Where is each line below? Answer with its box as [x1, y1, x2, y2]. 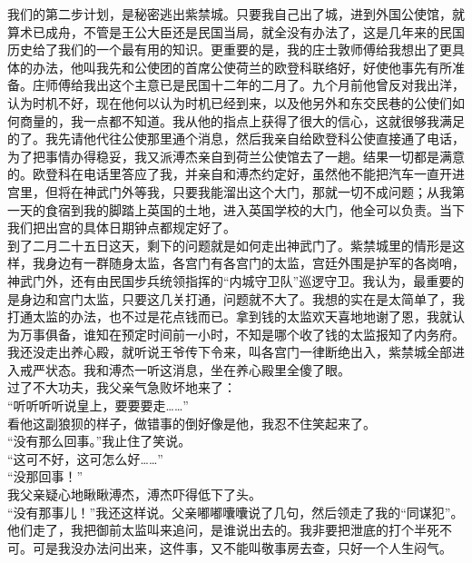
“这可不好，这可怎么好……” [7, 449, 163, 468]
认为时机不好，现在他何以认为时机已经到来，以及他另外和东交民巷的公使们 [7, 93, 452, 112]
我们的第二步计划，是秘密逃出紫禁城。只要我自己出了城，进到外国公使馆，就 [7, 5, 465, 23]
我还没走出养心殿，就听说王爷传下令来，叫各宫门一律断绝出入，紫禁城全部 [7, 342, 452, 361]
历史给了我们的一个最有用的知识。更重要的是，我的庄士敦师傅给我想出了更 [7, 40, 452, 59]
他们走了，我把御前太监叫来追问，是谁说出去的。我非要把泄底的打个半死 [7, 520, 439, 539]
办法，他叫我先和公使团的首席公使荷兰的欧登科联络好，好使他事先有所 [32, 57, 452, 76]
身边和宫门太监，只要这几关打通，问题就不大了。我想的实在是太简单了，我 [19, 289, 465, 308]
